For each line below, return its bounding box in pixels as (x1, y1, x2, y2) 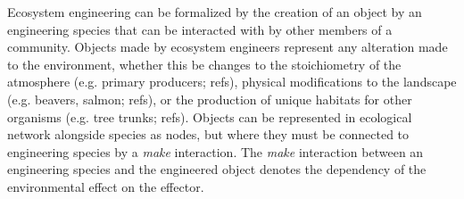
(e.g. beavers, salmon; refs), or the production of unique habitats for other (7, 89, 412, 108)
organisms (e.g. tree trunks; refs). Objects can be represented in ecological (7, 107, 412, 126)
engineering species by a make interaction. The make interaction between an (7, 142, 424, 161)
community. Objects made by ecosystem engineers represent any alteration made (7, 37, 448, 56)
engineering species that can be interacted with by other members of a (7, 20, 393, 38)
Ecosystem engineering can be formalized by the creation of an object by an (7, 3, 422, 21)
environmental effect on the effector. (7, 177, 204, 195)
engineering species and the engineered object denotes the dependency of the (7, 160, 427, 178)
